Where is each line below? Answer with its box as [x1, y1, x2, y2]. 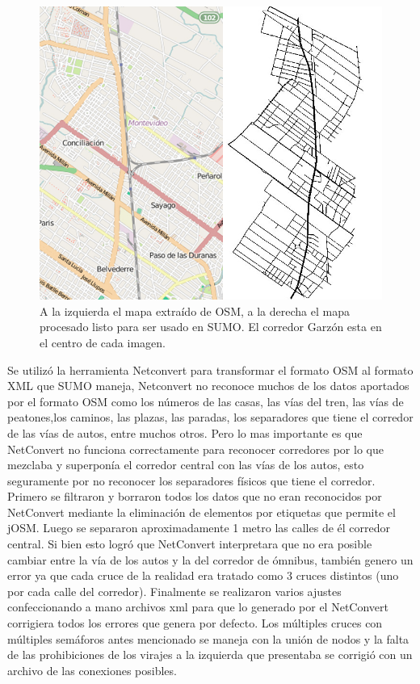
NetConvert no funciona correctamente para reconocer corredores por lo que [7, 440, 384, 457]
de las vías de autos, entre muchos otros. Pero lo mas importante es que [7, 424, 363, 441]
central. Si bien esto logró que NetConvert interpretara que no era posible [7, 535, 372, 552]
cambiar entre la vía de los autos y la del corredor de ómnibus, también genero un [7, 551, 414, 568]
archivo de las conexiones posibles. [7, 661, 177, 678]
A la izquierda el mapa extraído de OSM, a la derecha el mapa [40, 302, 350, 319]
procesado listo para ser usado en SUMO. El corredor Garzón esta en [40, 318, 382, 335]
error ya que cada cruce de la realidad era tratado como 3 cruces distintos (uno [7, 567, 399, 584]
